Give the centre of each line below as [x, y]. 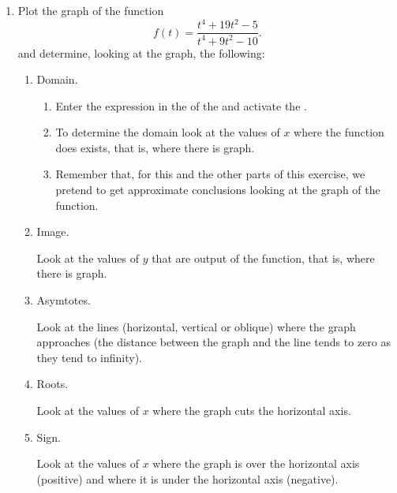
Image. [53, 232]
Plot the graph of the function [91, 10]
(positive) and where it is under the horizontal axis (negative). [187, 478]
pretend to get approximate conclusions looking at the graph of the [218, 190]
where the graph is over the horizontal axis [256, 463]
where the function [339, 132]
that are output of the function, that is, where [263, 258]
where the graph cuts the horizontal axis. [252, 410]
